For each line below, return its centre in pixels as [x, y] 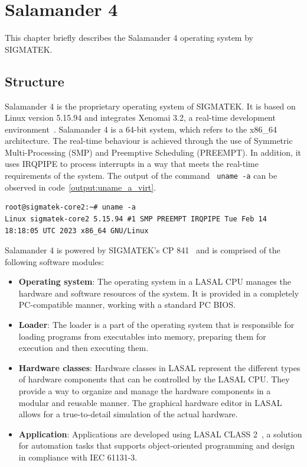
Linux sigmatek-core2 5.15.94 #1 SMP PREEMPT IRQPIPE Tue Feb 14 [136, 219]
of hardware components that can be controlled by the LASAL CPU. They [154, 379]
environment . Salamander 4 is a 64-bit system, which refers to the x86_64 [141, 129]
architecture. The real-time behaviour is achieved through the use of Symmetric [149, 141]
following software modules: [55, 261]
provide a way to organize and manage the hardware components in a [145, 391]
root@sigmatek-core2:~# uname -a [70, 207]
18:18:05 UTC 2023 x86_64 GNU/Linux [77, 231]
